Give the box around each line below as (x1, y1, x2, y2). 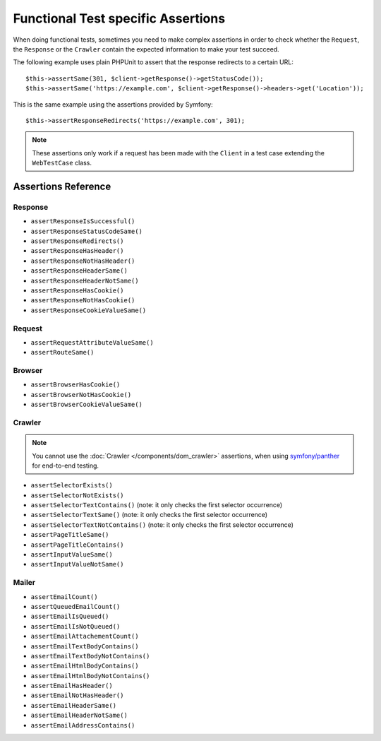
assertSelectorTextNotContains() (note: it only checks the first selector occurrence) (30, 520, 294, 529)
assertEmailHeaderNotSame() (30, 711, 128, 720)
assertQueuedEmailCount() (30, 603, 121, 610)
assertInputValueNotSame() (30, 560, 124, 569)
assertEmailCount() (30, 593, 98, 600)
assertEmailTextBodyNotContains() (30, 652, 150, 660)
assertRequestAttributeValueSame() (30, 338, 155, 346)
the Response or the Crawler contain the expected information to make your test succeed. (13, 45, 279, 53)
